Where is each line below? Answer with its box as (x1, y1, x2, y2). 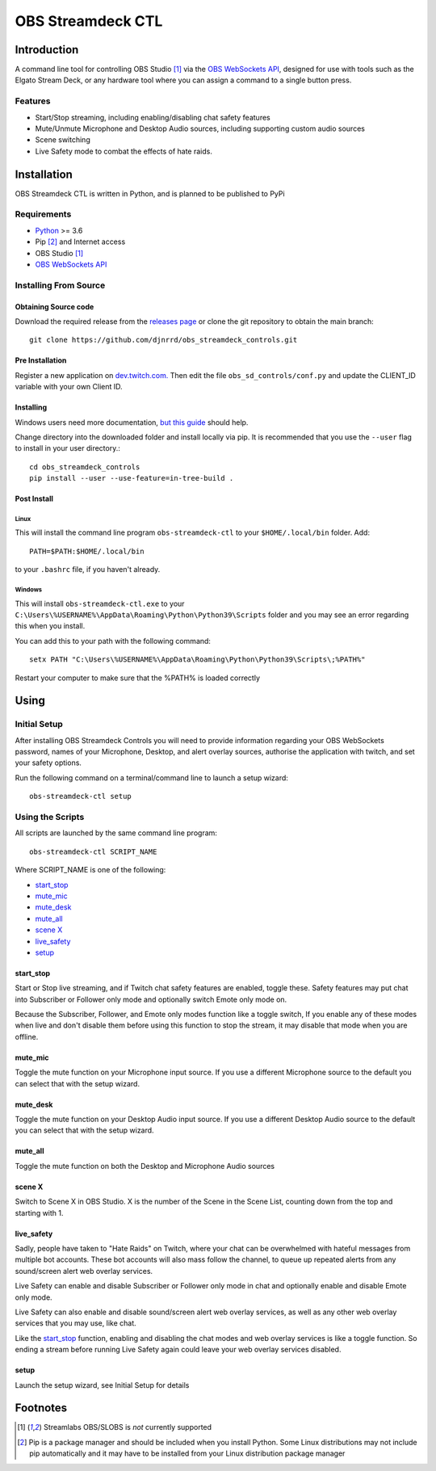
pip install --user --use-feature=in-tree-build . (29, 473, 234, 483)
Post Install (15, 494, 54, 504)
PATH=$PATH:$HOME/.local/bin (29, 546, 145, 556)
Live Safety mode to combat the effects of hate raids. (35, 146, 213, 156)
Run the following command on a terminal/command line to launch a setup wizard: (15, 772, 288, 783)
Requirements (15, 208, 72, 220)
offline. (15, 1032, 39, 1041)
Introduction (15, 43, 79, 57)
